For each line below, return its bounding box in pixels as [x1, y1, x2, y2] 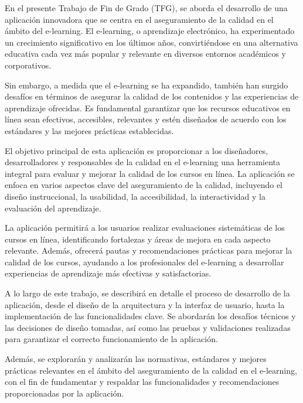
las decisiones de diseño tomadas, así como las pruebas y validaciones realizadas [5, 321, 291, 333]
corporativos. [5, 59, 52, 71]
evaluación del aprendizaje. [5, 201, 101, 214]
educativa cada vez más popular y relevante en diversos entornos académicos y [5, 47, 286, 60]
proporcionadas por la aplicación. [5, 387, 124, 399]
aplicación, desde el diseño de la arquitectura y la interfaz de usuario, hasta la [5, 298, 285, 310]
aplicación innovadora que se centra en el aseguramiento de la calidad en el [5, 13, 274, 25]
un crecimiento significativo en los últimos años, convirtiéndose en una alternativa [5, 36, 298, 48]
